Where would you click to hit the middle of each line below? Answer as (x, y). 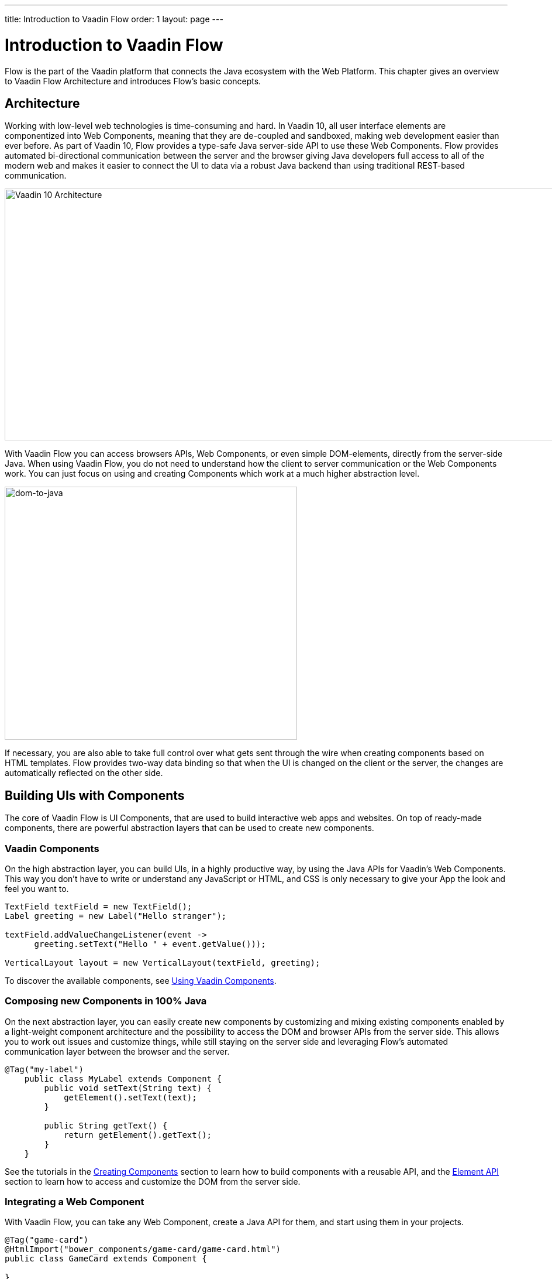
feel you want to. (37, 888)
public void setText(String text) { (128, 1088)
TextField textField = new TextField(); (99, 906)
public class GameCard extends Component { (106, 1259)
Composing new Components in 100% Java (106, 1001)
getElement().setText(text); (130, 1097)
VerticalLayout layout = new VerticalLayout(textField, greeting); (163, 962)
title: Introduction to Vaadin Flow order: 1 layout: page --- (114, 19)
